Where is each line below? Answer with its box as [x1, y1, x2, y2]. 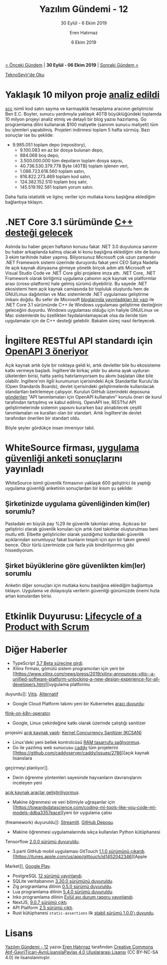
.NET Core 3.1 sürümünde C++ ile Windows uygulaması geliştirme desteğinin [5, 301, 163, 307]
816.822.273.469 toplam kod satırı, [19, 173, 91, 179]
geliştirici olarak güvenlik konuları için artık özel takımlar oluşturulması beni [5, 526, 159, 532]
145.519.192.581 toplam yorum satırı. [19, 184, 94, 190]
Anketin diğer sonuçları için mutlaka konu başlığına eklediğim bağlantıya [5, 582, 153, 588]
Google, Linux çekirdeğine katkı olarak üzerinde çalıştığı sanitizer [12, 720, 146, 726]
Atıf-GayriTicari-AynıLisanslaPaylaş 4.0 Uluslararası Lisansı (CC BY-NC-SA [5, 949, 159, 955]
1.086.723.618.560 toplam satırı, [19, 168, 86, 174]
